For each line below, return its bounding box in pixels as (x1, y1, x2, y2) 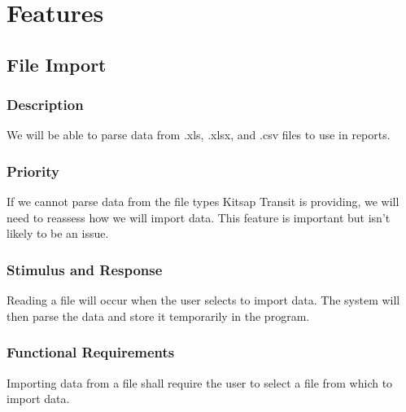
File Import (7, 51, 107, 77)
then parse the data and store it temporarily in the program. (7, 307, 310, 324)
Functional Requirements (7, 342, 175, 362)
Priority (7, 160, 59, 181)
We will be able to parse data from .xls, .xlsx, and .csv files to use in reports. (7, 126, 391, 143)
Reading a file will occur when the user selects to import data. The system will (7, 291, 400, 309)
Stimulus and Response (7, 259, 163, 279)
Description (7, 94, 84, 115)
